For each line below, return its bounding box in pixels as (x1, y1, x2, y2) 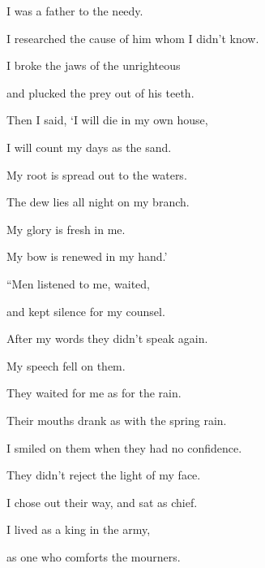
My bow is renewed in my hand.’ (6, 248, 168, 265)
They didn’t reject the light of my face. (6, 466, 201, 483)
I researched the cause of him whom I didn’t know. (6, 29, 259, 46)
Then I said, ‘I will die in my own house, (6, 111, 208, 128)
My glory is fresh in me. (6, 220, 126, 237)
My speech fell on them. (6, 357, 126, 374)
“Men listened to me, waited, (6, 275, 151, 292)
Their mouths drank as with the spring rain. (6, 411, 227, 428)
